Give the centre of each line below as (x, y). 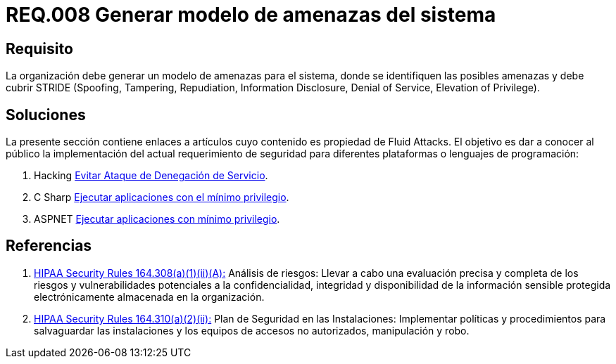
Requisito (39, 48)
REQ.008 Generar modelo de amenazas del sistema (251, 15)
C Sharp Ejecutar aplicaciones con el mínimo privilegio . (162, 197)
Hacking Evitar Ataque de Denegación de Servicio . (151, 176)
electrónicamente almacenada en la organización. (149, 297)
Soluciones (46, 115)
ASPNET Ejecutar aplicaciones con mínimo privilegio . (157, 219)
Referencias (49, 246)
